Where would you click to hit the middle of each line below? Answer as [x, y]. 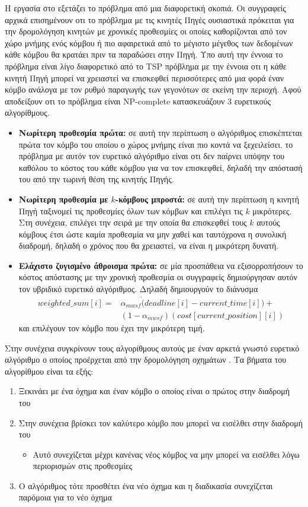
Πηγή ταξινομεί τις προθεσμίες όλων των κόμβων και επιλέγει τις [131, 210]
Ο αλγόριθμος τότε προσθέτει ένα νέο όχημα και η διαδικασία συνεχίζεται [146, 485]
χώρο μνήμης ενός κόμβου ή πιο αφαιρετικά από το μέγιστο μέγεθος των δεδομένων [149, 42]
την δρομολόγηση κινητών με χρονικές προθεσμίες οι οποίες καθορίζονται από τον [146, 31]
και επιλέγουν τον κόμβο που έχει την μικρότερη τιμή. [112, 327]
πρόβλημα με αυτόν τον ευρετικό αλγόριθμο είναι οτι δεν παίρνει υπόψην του [152, 156]
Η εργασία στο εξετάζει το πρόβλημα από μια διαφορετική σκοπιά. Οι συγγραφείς [145, 8]
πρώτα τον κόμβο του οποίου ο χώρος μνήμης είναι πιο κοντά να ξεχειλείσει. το [156, 144]
